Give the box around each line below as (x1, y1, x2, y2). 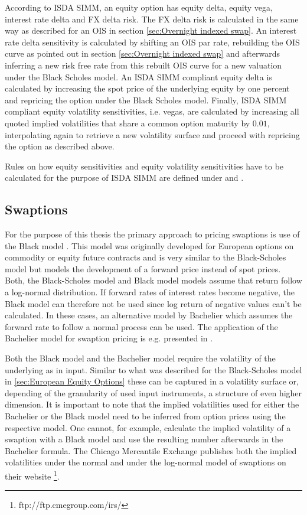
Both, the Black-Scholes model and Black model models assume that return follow (5, 274, 302, 286)
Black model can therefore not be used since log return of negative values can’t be (5, 297, 302, 309)
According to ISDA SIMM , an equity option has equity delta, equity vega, (5, 1, 273, 13)
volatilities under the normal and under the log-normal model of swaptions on (5, 456, 286, 468)
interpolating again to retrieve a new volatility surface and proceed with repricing (5, 128, 300, 141)
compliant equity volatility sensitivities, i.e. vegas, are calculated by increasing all (5, 105, 299, 118)
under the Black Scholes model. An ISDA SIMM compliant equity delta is (5, 70, 272, 83)
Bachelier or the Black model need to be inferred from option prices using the (5, 410, 286, 422)
